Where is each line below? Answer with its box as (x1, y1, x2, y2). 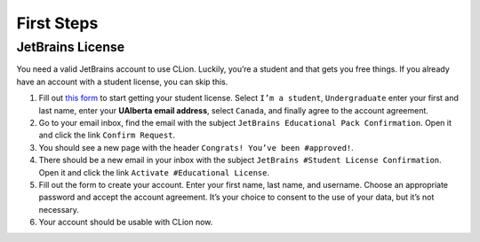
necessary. (38, 204, 80, 215)
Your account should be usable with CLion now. (38, 217, 213, 228)
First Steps (16, 13, 99, 33)
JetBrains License (16, 39, 125, 55)
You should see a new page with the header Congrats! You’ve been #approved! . (38, 142, 355, 152)
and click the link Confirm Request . (38, 129, 176, 141)
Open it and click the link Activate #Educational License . (38, 167, 270, 177)
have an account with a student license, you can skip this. (16, 76, 228, 87)
